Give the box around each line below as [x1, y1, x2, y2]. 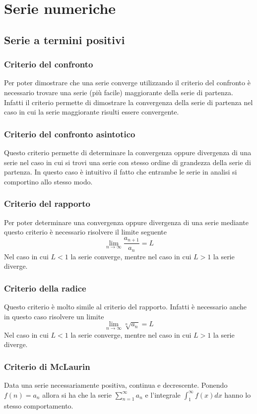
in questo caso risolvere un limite [4, 311, 104, 321]
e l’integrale [145, 389, 181, 400]
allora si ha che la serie [42, 389, 112, 400]
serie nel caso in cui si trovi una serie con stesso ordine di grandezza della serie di [4, 157, 251, 167]
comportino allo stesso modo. [4, 176, 93, 186]
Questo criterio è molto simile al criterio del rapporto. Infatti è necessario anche [4, 301, 247, 312]
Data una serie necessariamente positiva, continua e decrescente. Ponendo [4, 379, 228, 390]
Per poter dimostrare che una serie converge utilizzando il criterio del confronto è [4, 77, 251, 88]
